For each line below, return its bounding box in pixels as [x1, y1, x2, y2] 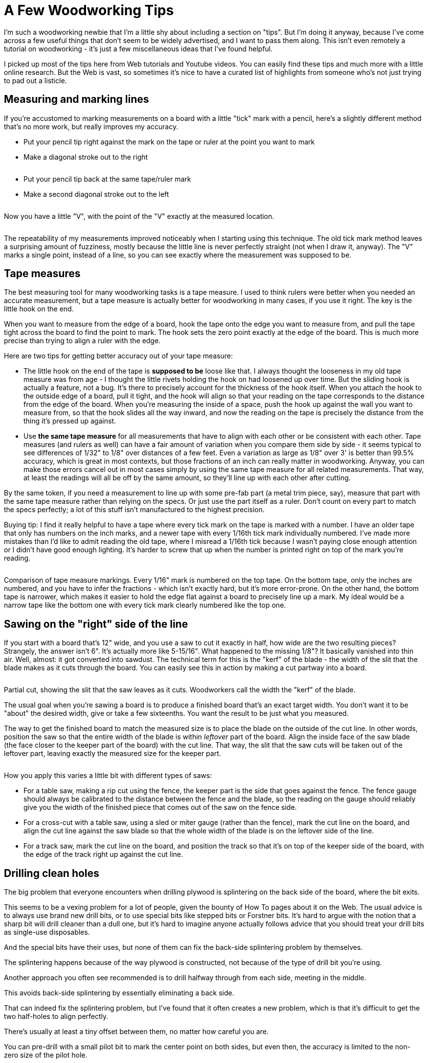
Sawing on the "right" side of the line [4, 617, 188, 630]
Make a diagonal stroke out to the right [23, 152, 148, 161]
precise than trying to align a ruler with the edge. [4, 336, 161, 345]
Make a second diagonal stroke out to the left [23, 189, 169, 198]
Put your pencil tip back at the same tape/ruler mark [23, 174, 191, 183]
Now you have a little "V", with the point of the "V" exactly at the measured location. [4, 212, 274, 220]
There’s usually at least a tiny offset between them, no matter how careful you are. [4, 1027, 269, 1036]
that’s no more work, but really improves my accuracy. [4, 122, 179, 131]
